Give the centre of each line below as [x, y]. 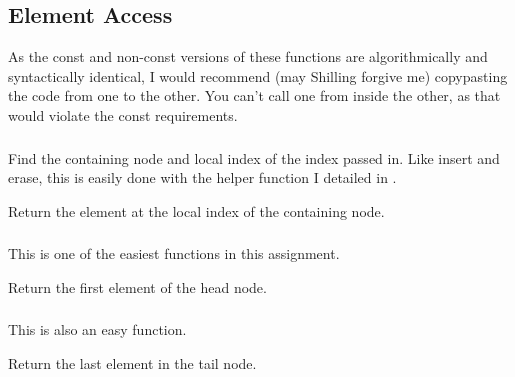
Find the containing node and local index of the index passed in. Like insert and [254, 157]
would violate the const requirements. [123, 114]
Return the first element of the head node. [137, 286]
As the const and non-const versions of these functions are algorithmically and [248, 56]
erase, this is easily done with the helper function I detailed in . [202, 177]
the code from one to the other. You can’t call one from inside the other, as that [254, 95]
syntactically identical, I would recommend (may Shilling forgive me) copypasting [258, 75]
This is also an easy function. [97, 329]
